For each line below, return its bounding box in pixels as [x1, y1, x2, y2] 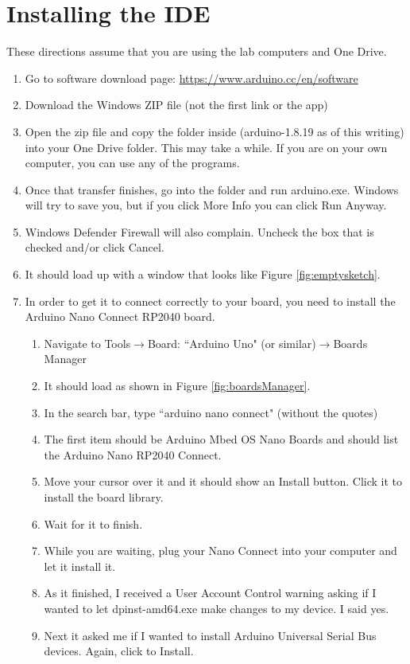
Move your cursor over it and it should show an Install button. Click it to [44, 473, 403, 490]
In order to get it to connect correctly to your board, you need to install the [25, 292, 396, 309]
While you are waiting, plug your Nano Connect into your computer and [44, 542, 397, 559]
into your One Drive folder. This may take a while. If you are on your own [25, 139, 388, 155]
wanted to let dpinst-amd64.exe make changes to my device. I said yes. [44, 600, 389, 616]
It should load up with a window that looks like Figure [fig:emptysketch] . [25, 266, 381, 283]
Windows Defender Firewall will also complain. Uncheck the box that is [25, 223, 374, 240]
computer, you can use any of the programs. [25, 154, 240, 171]
